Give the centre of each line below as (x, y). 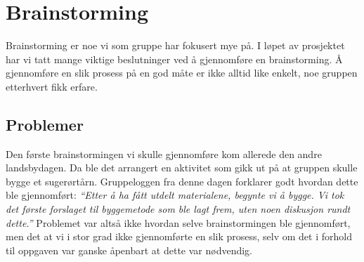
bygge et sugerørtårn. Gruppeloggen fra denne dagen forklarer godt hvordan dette (182, 181)
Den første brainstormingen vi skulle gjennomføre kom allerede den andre (164, 153)
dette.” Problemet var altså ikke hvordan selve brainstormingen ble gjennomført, (178, 222)
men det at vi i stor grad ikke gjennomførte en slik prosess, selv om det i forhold (179, 236)
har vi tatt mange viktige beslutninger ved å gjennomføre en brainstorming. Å (174, 59)
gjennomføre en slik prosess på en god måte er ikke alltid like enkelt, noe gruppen (182, 73)
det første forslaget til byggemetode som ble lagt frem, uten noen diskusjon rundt (178, 209)
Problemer (45, 124)
